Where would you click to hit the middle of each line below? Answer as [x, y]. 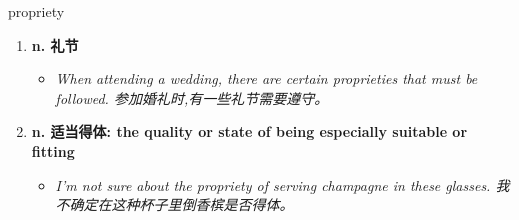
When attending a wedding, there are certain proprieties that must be [266, 78]
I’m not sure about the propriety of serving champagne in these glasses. [273, 184]
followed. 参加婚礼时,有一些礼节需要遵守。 [192, 97]
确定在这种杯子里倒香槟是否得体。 [181, 204]
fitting [53, 150]
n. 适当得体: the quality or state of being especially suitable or [249, 131]
